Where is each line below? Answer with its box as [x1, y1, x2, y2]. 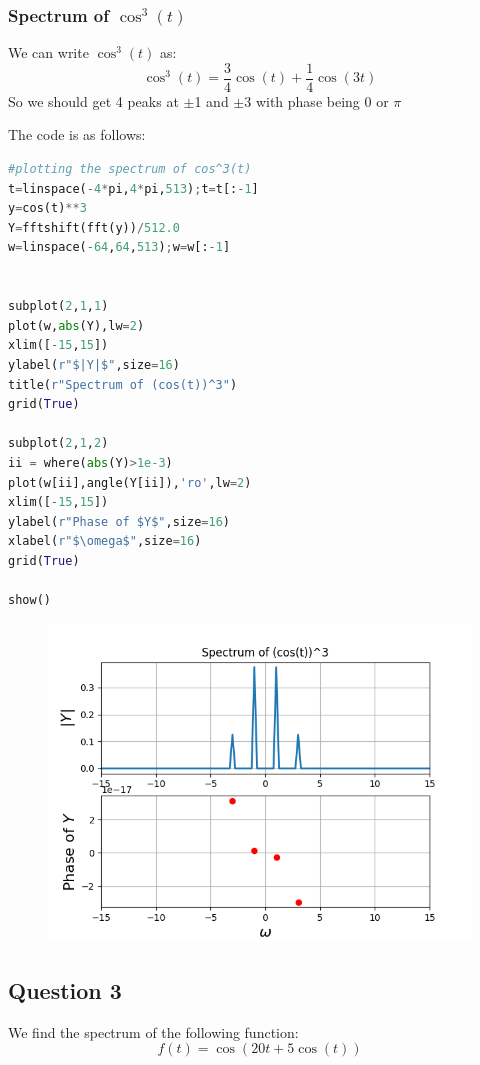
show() [8, 593, 51, 608]
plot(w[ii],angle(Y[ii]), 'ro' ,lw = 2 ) [8, 475, 252, 490]
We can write [8, 42, 89, 63]
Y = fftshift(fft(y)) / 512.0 [8, 220, 180, 235]
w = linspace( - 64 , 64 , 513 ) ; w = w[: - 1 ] [8, 240, 231, 255]
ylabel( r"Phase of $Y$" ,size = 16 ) [8, 514, 230, 529]
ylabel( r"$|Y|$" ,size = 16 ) [8, 358, 180, 372]
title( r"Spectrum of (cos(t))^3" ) [8, 377, 238, 392]
